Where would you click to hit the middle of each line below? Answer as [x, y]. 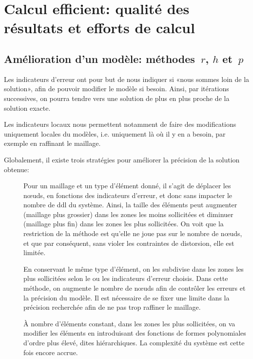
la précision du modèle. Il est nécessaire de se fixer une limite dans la [126, 297]
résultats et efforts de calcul [99, 28]
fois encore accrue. [51, 352]
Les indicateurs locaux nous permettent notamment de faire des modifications [120, 124]
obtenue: [17, 169]
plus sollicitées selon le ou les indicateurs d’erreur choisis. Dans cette [126, 278]
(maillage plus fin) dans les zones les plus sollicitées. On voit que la [124, 224]
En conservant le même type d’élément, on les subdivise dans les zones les [134, 269]
